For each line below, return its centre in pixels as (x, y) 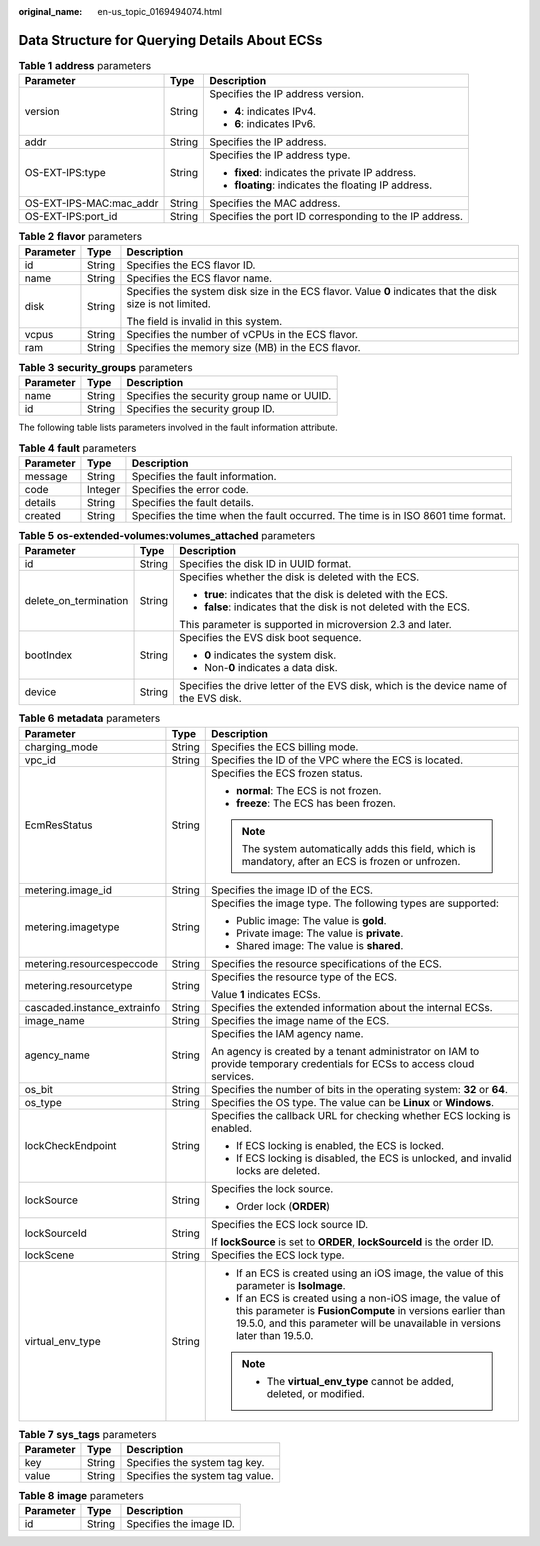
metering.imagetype (72, 927)
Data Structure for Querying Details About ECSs (170, 40)
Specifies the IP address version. (287, 94)
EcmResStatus (59, 825)
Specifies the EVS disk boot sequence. (270, 638)
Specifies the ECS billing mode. (284, 747)
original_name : (50, 11)
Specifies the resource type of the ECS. (304, 977)
